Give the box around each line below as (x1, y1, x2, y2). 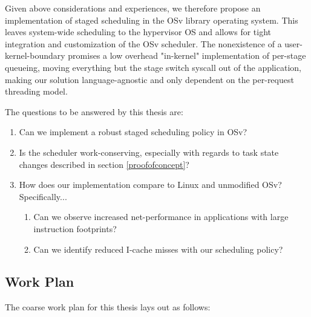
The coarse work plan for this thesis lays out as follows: (5, 301, 211, 313)
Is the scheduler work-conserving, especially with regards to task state (19, 145, 279, 158)
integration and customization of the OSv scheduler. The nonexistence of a (5, 37, 282, 50)
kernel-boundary (5, 49, 65, 62)
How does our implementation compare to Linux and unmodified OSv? (19, 178, 282, 191)
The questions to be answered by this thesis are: (5, 105, 183, 118)
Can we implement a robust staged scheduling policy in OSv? (19, 125, 247, 138)
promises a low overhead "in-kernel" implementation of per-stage (68, 49, 306, 62)
